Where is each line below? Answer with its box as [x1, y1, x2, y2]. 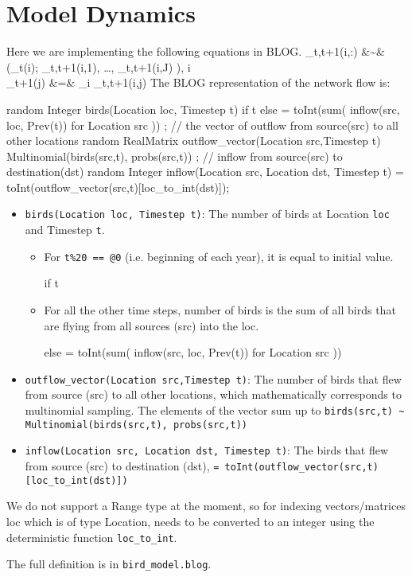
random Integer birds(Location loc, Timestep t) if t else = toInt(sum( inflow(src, [6, 100, 400, 117]
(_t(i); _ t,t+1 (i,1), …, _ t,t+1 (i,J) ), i [6, 58, 191, 75]
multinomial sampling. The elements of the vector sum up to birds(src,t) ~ [25, 402, 405, 419]
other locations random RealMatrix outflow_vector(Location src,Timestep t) [6, 132, 381, 149]
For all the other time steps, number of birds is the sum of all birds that [44, 302, 396, 318]
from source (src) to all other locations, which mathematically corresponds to [25, 386, 402, 403]
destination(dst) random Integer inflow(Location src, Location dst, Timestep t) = [6, 163, 404, 180]
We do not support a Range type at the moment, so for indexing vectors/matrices [6, 497, 406, 514]
